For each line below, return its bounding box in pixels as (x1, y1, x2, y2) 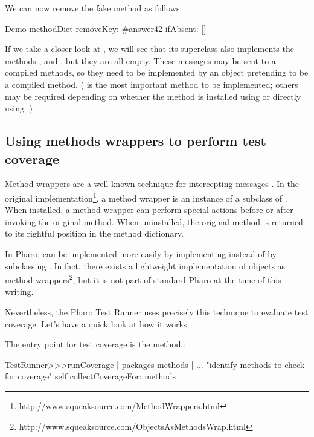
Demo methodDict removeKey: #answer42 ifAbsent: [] (5, 22, 207, 34)
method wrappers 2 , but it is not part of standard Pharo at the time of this (5, 272, 281, 286)
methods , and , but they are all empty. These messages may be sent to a (5, 54, 276, 67)
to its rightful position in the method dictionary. (5, 227, 184, 240)
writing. (5, 285, 34, 298)
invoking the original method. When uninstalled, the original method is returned (5, 215, 303, 228)
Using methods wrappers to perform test (5, 131, 266, 150)
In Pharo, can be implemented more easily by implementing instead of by (5, 247, 277, 260)
